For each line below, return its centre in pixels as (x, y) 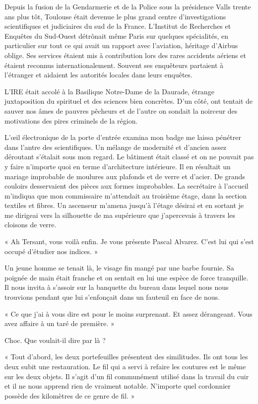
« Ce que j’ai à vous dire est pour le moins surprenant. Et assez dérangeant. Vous (129, 313)
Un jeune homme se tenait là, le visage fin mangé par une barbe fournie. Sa (119, 268)
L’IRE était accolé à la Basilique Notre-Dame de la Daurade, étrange (109, 91)
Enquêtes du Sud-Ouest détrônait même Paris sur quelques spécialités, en (116, 35)
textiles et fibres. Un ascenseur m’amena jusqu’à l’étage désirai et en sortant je (124, 205)
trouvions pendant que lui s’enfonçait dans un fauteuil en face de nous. (112, 297)
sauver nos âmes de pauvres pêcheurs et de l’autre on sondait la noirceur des (121, 110)
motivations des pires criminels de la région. (71, 120)
